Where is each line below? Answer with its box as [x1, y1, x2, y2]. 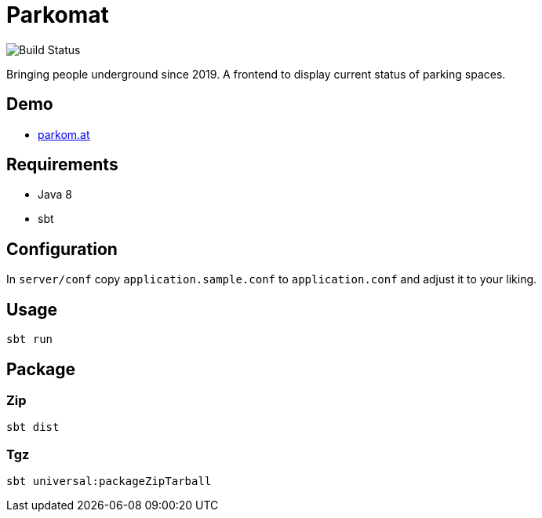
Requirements [6, 155, 118, 175]
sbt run [6, 333, 53, 346]
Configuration [6, 239, 118, 259]
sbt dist [6, 421, 60, 434]
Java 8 [38, 188, 72, 202]
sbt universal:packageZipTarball [6, 475, 212, 488]
